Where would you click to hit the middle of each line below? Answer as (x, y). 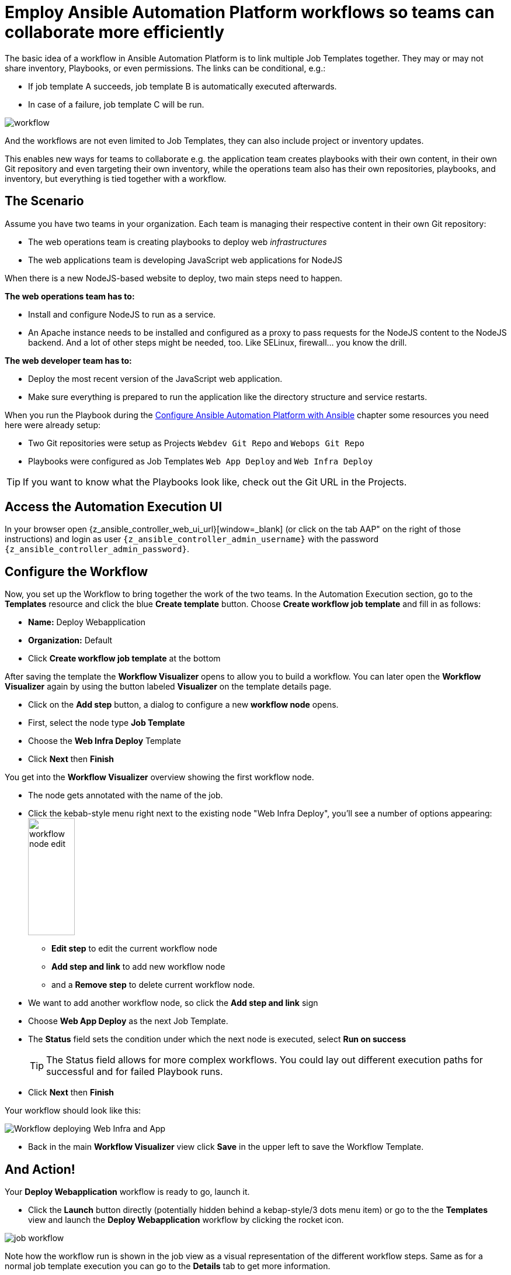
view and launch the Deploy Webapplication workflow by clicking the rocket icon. (186, 1220)
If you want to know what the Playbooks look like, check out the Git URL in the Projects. (215, 482)
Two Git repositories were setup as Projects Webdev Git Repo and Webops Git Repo (196, 443)
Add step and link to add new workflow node (138, 967)
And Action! (40, 1169)
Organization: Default (70, 640)
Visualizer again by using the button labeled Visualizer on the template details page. (168, 687)
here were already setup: (53, 425)
